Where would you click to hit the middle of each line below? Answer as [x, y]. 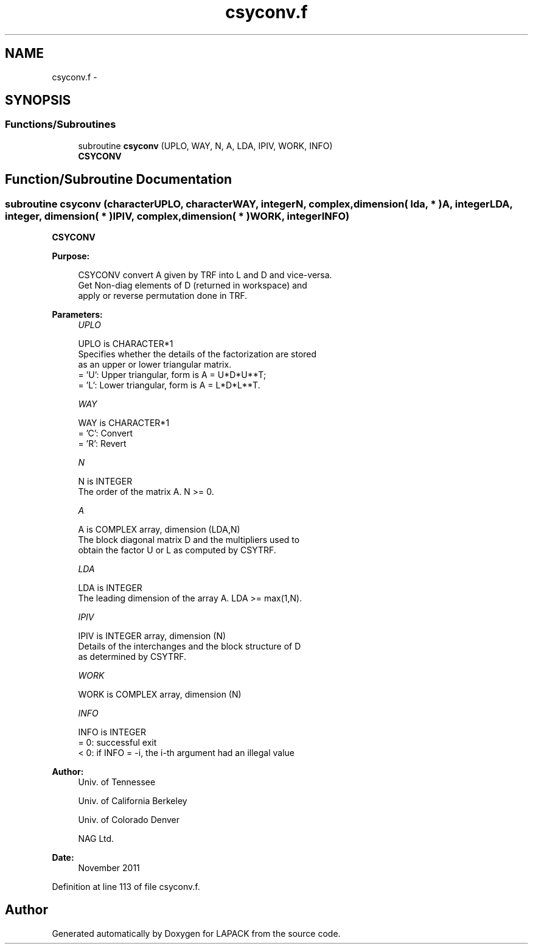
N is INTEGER [105, 482]
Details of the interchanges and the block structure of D [190, 646]
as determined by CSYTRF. [132, 657]
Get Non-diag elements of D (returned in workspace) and [193, 285]
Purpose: [71, 256]
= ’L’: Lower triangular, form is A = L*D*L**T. [169, 385]
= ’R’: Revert [102, 444]
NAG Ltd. [96, 839]
